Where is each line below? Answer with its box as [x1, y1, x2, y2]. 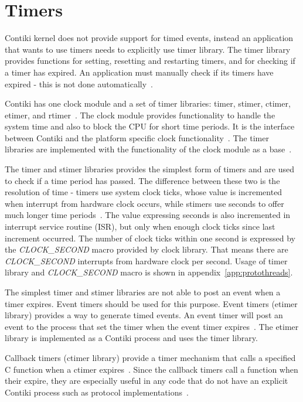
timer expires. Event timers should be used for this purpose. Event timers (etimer [5, 297, 298, 309]
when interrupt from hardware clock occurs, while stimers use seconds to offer [5, 197, 284, 209]
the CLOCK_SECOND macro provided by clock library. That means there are [5, 243, 288, 255]
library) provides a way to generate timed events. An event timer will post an [5, 309, 283, 321]
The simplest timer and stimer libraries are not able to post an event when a [5, 286, 281, 298]
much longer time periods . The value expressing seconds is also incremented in [5, 209, 291, 221]
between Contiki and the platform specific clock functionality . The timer [5, 131, 269, 144]
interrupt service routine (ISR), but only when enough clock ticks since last [5, 220, 275, 233]
